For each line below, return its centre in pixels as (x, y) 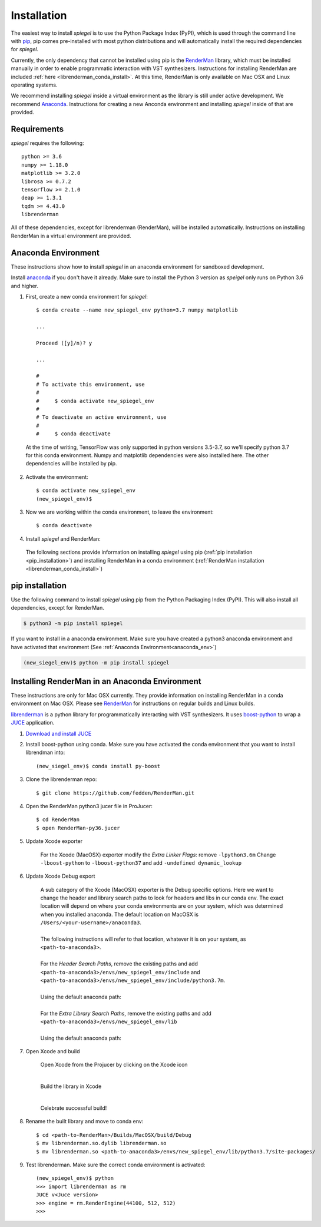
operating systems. (34, 85)
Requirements (37, 129)
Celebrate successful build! (74, 1108)
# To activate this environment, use (91, 384)
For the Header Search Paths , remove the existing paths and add (119, 964)
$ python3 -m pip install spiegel (73, 624)
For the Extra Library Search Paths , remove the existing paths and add (126, 1013)
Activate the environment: (57, 477)
